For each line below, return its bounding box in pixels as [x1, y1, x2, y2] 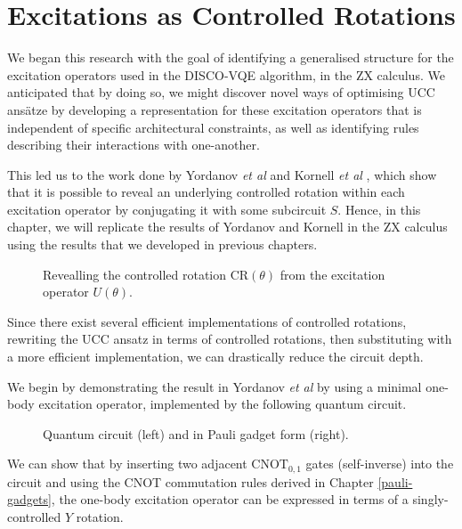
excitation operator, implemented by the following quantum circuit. [38, 395, 407, 413]
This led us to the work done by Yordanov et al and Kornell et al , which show [7, 165, 437, 183]
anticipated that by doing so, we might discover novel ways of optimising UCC [7, 83, 435, 102]
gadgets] [7, 490, 52, 509]
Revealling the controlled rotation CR [43, 264, 249, 283]
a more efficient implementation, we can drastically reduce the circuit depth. [7, 347, 424, 366]
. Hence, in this [337, 199, 421, 218]
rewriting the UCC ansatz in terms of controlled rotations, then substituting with [7, 330, 452, 348]
